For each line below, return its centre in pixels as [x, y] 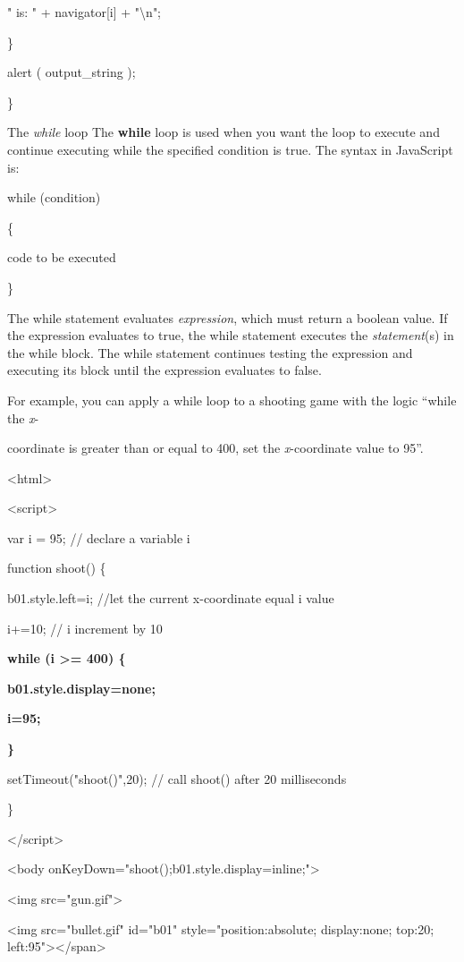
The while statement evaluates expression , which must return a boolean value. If [228, 317]
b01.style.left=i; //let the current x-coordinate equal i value [171, 598]
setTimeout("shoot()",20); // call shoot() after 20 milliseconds [177, 778]
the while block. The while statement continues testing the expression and [210, 352]
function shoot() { [57, 568]
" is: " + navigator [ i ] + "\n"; [84, 12]
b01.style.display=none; [81, 688]
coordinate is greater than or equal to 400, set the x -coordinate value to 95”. [215, 448]
